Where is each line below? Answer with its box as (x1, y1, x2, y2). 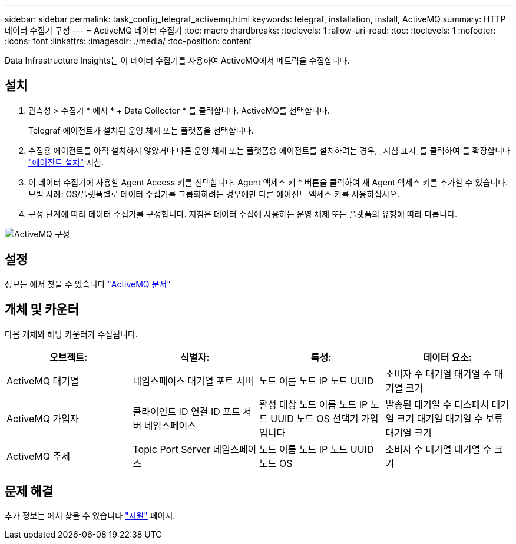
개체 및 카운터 (5, 302, 79, 317)
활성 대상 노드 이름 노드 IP (259, 398, 368, 410)
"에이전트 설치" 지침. (28, 157, 104, 167)
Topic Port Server (133, 443, 211, 455)
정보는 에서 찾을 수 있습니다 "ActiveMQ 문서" (5, 278, 171, 289)
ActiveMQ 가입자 (6, 412, 79, 424)
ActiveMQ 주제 (6, 450, 70, 462)
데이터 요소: (423, 351, 472, 363)
